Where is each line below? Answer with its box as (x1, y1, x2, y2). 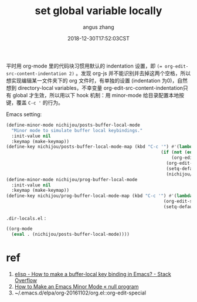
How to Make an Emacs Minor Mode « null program (14, 283, 139, 290)
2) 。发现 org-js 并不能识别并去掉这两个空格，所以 (69, 69, 191, 77)
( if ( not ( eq (161, 150, 193, 155)
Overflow (14, 277, 37, 284)
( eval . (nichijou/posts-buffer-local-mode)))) (11, 231, 130, 237)
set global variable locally (35, 4, 162, 18)
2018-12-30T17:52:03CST (67, 35, 130, 42)
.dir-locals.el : (6, 214, 46, 221)
